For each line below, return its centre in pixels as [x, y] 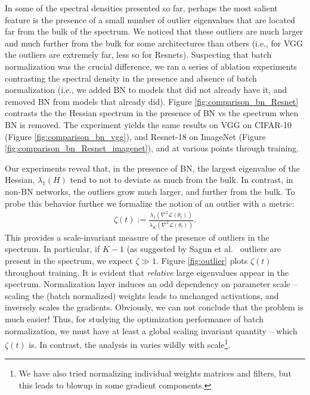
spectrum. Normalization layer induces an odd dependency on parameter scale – [151, 284]
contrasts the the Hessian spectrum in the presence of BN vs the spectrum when [152, 113]
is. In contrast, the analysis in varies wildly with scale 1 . [130, 343]
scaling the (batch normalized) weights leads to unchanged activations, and [142, 295]
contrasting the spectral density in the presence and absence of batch [131, 78]
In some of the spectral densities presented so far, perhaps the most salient [141, 8]
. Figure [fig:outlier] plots [202, 260]
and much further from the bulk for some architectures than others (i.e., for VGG [154, 43]
